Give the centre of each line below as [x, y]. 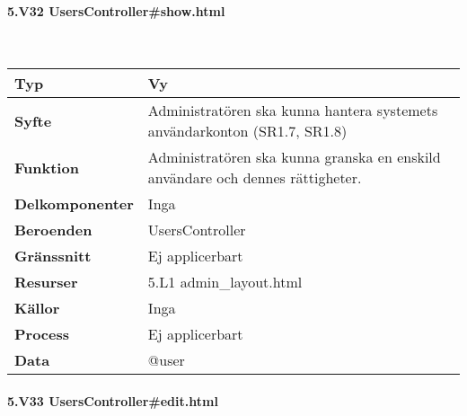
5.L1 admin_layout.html [225, 282]
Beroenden [53, 230]
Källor [37, 308]
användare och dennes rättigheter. [255, 178]
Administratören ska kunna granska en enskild [294, 157]
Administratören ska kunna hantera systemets [293, 111]
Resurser [46, 282]
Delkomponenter [74, 204]
